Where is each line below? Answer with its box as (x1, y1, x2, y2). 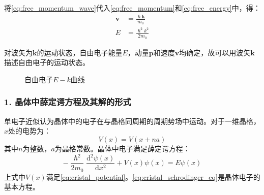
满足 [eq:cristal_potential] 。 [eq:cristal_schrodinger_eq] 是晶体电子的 (46, 171, 260, 182)
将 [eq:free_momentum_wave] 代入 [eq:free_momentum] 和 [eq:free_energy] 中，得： (4, 3, 260, 13)
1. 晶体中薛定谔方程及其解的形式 (4, 95, 131, 108)
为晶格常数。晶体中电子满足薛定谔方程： (54, 143, 190, 153)
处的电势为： (8, 125, 51, 136)
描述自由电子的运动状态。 (4, 57, 90, 68)
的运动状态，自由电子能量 (37, 47, 123, 57)
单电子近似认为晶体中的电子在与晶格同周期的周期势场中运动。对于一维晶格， (4, 115, 260, 126)
